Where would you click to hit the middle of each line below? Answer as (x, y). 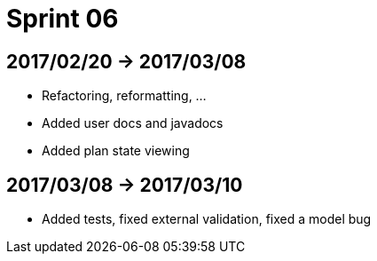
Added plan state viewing (116, 151)
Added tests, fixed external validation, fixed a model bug (207, 219)
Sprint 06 (63, 19)
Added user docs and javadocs (133, 123)
